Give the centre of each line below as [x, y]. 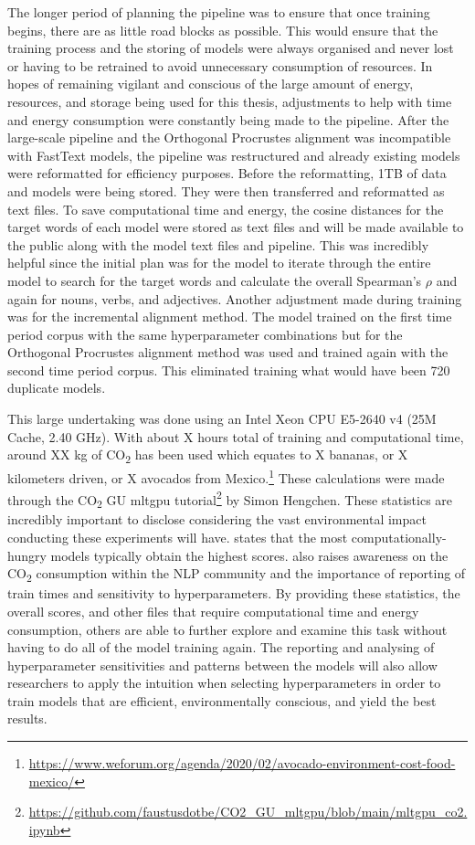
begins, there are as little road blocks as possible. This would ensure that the [223, 30]
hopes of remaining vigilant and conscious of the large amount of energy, [211, 84]
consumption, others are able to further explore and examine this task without [227, 629]
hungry [27, 555]
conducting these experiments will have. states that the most [178, 537]
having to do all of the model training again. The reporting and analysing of [221, 647]
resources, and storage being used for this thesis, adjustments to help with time [230, 101]
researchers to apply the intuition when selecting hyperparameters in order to [224, 683]
